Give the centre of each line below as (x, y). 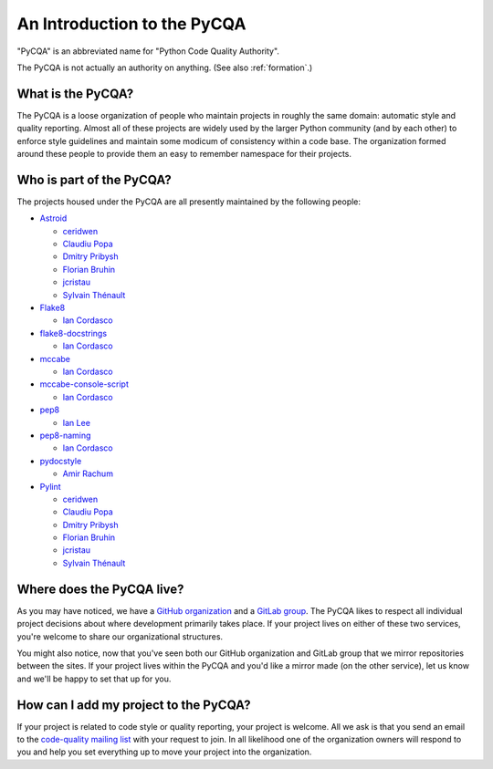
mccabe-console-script (84, 384)
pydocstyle (61, 461)
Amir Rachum (88, 473)
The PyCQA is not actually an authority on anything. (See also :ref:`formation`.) (165, 68)
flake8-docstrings (73, 333)
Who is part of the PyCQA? (94, 179)
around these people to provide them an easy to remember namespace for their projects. (184, 154)
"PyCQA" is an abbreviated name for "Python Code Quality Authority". (148, 51)
